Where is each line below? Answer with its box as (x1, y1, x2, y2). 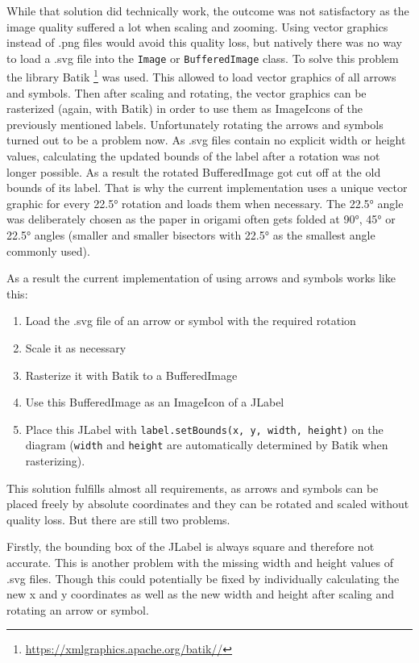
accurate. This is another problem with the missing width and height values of (6, 554, 394, 571)
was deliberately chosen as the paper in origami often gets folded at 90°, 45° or (6, 211, 396, 227)
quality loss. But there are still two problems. (6, 511, 230, 527)
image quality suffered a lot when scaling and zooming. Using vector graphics (6, 18, 388, 35)
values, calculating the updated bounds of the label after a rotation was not (6, 148, 380, 165)
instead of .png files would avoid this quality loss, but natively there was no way (6, 34, 402, 51)
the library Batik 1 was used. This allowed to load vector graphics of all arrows (6, 66, 396, 85)
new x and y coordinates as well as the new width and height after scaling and (6, 586, 395, 603)
